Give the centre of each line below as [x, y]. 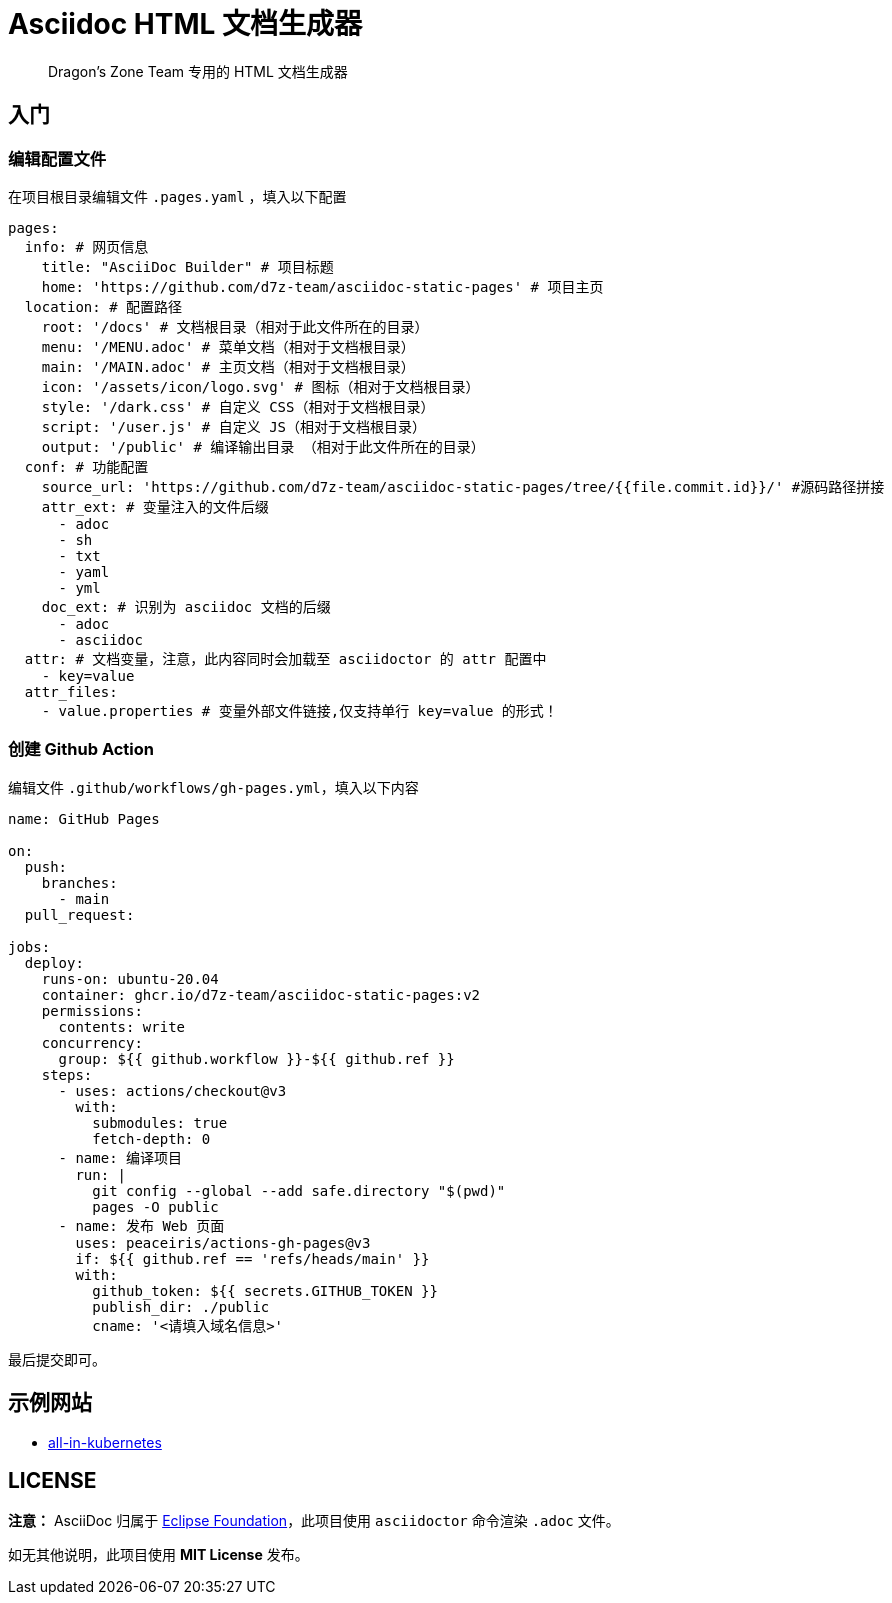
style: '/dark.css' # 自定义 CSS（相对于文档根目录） [238, 406]
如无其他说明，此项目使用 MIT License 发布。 [158, 1555]
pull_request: [79, 914]
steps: [67, 1074]
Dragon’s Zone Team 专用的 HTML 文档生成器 [198, 71]
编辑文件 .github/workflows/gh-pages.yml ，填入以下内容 [213, 787]
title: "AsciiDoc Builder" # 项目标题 [187, 266]
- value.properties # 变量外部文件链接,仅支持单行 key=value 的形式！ [299, 710]
